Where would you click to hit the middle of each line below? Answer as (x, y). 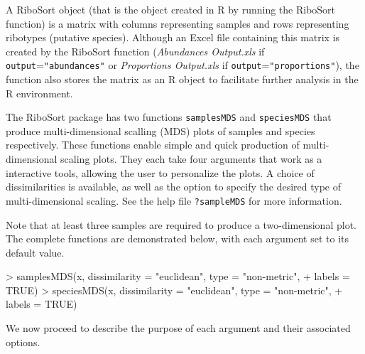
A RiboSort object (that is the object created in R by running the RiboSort (171, 9)
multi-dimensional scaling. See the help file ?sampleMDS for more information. (174, 200)
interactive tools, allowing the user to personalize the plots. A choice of (160, 172)
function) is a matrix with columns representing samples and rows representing (178, 23)
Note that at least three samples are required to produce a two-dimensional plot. (181, 224)
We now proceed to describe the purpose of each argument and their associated (178, 328)
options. (23, 342)
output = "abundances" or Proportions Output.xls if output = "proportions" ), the (182, 65)
